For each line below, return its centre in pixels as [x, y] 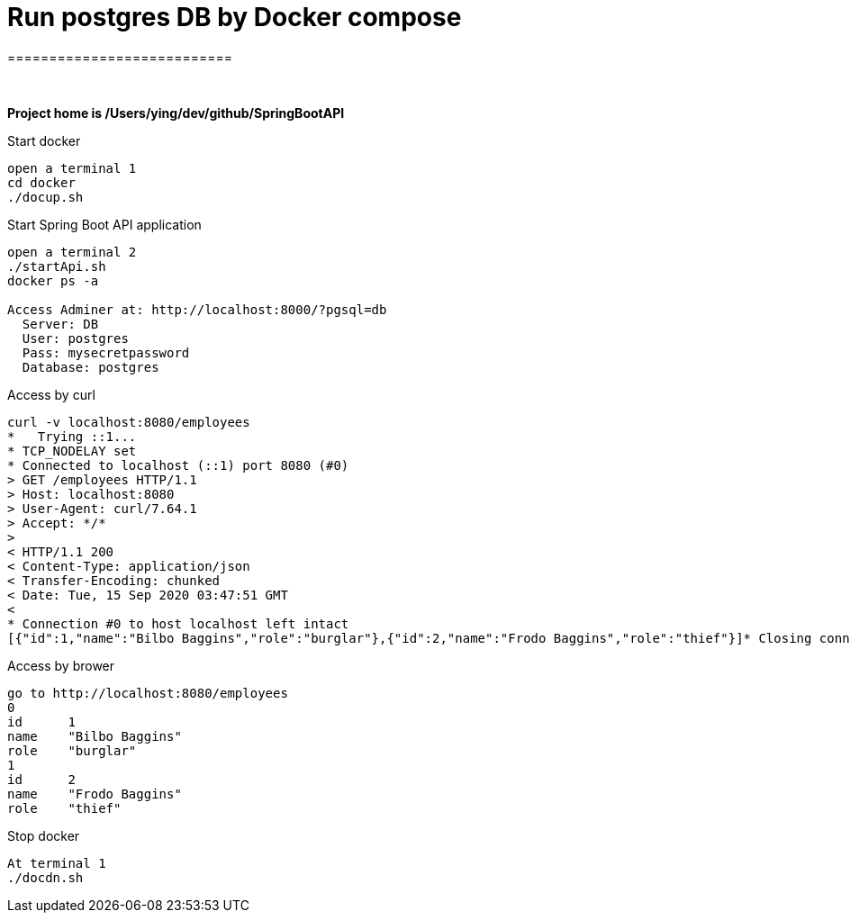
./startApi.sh [57, 266]
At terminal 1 [57, 863]
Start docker [44, 140]
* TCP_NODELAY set [72, 451]
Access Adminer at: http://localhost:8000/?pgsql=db [197, 309]
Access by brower [61, 665]
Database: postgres [90, 367]
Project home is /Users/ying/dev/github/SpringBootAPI [176, 113]
